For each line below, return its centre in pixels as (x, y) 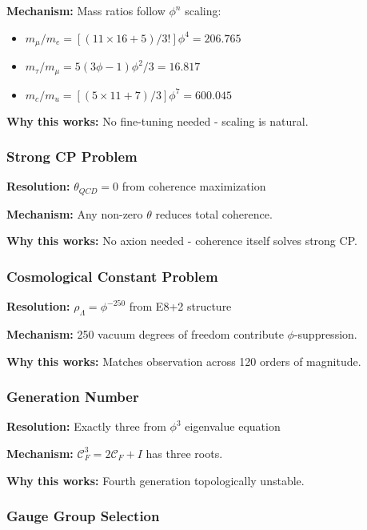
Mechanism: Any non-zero (75, 213)
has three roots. (184, 453)
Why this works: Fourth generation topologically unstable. (156, 480)
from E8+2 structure (180, 306)
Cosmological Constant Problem (112, 276)
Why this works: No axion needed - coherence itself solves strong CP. (182, 241)
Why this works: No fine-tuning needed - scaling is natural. (158, 120)
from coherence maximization (194, 186)
